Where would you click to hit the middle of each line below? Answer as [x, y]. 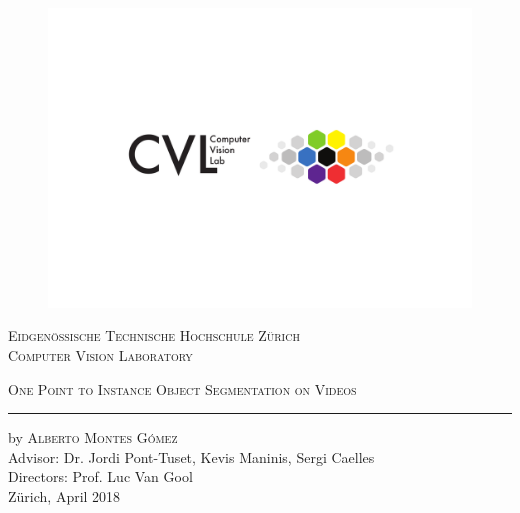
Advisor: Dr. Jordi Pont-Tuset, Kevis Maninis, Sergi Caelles [191, 456]
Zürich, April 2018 [64, 495]
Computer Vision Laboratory [100, 354]
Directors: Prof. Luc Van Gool [100, 476]
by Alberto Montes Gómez [93, 437]
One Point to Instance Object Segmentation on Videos [182, 388]
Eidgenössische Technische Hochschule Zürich [154, 335]
